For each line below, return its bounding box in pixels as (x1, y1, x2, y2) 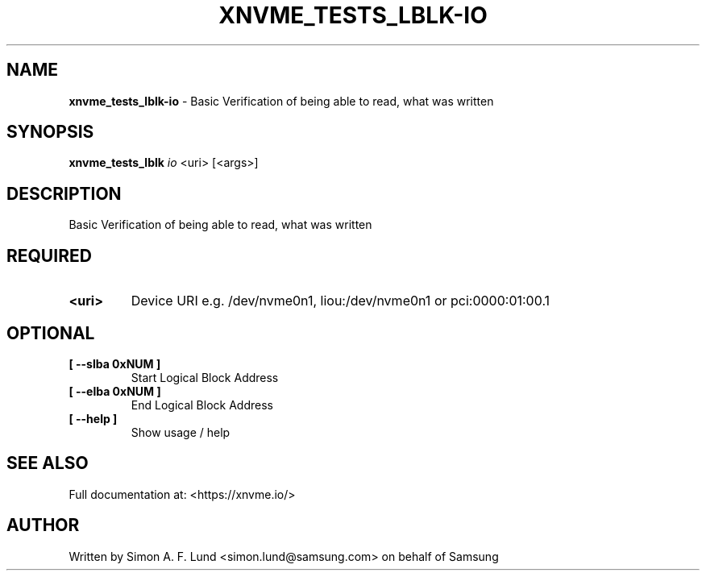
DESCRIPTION (6, 183, 122, 204)
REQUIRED (6, 245, 92, 266)
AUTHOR (6, 515, 80, 536)
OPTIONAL (6, 322, 95, 343)
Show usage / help (131, 425, 230, 439)
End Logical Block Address (131, 397, 273, 412)
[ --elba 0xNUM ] (69, 384, 161, 398)
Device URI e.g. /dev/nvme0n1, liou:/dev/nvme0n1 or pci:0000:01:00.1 (131, 293, 550, 309)
